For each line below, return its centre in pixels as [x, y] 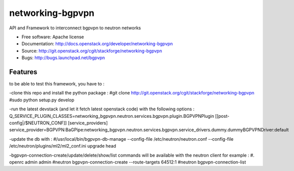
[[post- [222, 116]
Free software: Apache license [53, 37]
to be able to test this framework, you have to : [57, 84]
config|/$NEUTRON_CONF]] [38, 123]
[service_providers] [88, 123]
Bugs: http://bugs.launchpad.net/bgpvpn [63, 58]
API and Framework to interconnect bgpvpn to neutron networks [75, 28]
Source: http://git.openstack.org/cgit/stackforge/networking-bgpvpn [92, 51]
